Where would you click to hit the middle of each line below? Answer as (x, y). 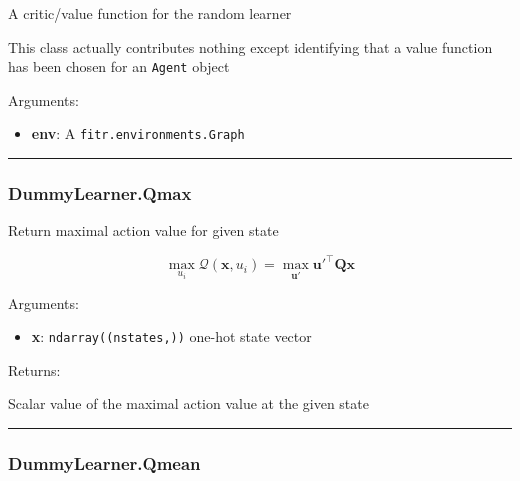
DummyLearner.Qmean (104, 462)
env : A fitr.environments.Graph (138, 133)
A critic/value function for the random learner (150, 13)
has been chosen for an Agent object (119, 66)
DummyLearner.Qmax (100, 193)
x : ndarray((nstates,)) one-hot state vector (171, 336)
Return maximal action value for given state (143, 230)
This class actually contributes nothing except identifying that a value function (250, 46)
